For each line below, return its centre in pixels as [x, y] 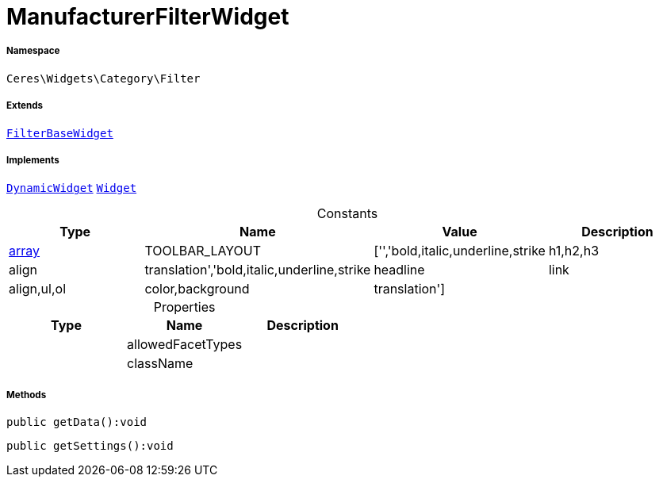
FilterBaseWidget [60, 133]
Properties [184, 307]
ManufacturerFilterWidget [148, 17]
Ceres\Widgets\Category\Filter [103, 78]
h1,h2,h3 [574, 251]
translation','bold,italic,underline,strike [258, 270]
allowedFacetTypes [185, 345]
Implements [33, 160]
